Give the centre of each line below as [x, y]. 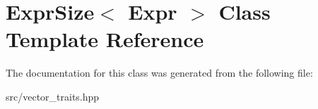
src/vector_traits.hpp [53, 96]
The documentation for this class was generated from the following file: [159, 73]
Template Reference [105, 39]
